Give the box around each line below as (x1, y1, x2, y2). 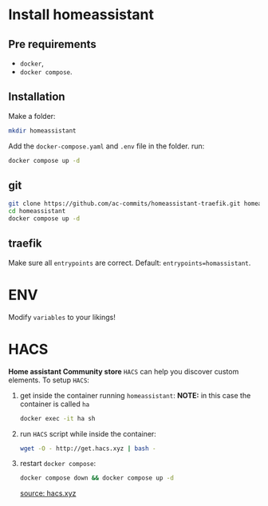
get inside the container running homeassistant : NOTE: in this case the (19, 390, 251, 400)
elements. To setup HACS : (8, 375, 90, 385)
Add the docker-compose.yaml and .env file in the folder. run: (8, 141, 205, 151)
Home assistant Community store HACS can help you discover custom (8, 366, 239, 376)
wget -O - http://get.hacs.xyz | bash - (19, 445, 156, 453)
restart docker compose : (19, 459, 97, 468)
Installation (8, 90, 65, 104)
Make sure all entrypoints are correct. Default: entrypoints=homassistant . (8, 258, 251, 267)
